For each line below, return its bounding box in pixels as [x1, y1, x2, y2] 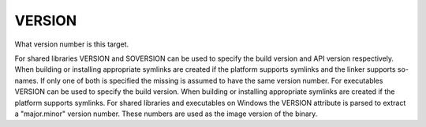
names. [14, 76, 39, 85]
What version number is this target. [14, 39, 129, 49]
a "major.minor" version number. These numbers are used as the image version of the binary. [14, 109, 318, 118]
